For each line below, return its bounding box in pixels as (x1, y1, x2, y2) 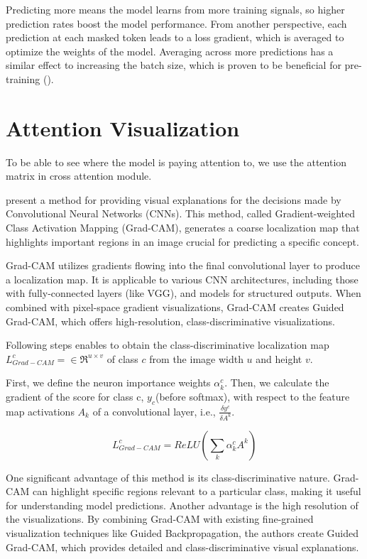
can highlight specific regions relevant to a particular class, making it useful (33, 484, 361, 499)
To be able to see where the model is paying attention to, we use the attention (6, 154, 347, 169)
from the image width (149, 351, 243, 366)
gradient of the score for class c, (6, 389, 144, 403)
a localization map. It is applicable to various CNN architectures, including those (6, 271, 358, 286)
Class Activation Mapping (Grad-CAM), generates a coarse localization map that (6, 220, 360, 235)
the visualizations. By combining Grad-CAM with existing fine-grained (6, 511, 314, 526)
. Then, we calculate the (224, 375, 329, 390)
